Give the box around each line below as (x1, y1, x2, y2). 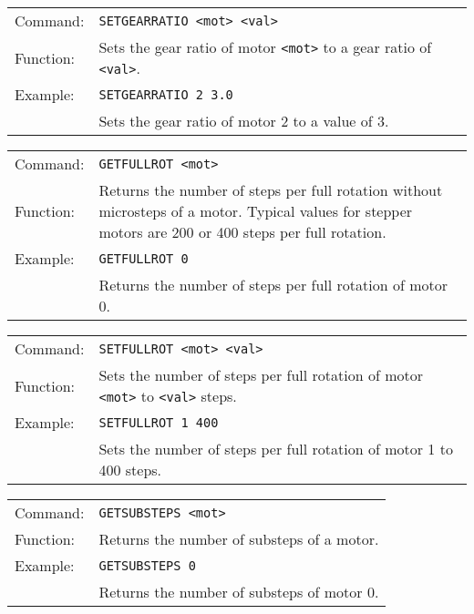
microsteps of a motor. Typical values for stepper (98, 200, 413, 221)
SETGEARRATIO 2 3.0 (98, 87, 233, 102)
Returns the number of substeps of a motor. (98, 528, 379, 549)
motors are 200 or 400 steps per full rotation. (98, 221, 386, 242)
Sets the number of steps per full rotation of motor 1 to (98, 438, 453, 459)
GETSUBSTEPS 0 (98, 558, 196, 573)
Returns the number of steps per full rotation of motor (98, 274, 448, 295)
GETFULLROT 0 (98, 251, 189, 266)
